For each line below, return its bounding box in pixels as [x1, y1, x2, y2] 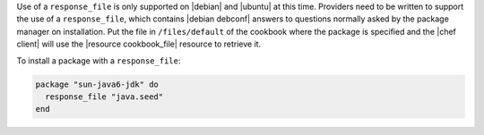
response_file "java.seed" [45, 91, 164, 102]
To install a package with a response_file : [16, 55, 181, 66]
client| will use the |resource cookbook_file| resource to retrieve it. [16, 38, 262, 49]
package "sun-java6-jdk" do [35, 79, 159, 89]
